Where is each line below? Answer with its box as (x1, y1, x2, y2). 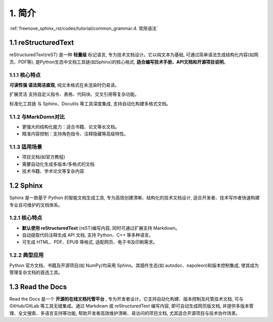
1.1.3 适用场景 (9, 143, 42, 150)
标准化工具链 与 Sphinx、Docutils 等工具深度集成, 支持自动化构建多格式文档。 (9, 100, 171, 106)
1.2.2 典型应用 (9, 252, 44, 259)
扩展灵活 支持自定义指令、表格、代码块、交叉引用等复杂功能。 (9, 91, 139, 97)
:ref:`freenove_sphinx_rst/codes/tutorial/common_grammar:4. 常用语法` (9, 25, 158, 31)
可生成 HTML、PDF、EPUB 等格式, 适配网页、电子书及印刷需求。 (22, 239, 158, 245)
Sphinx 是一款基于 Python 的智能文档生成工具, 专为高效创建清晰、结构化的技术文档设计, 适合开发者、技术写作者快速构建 (9, 195, 260, 201)
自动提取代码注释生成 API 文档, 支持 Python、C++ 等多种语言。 (22, 232, 154, 238)
